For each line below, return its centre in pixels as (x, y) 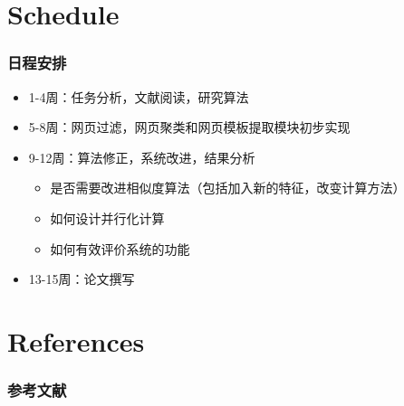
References (76, 340)
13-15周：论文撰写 (82, 279)
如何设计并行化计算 (107, 217)
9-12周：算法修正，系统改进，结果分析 (142, 157)
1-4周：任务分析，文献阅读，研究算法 (139, 96)
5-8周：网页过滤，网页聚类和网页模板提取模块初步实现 (189, 127)
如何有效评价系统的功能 (120, 248)
